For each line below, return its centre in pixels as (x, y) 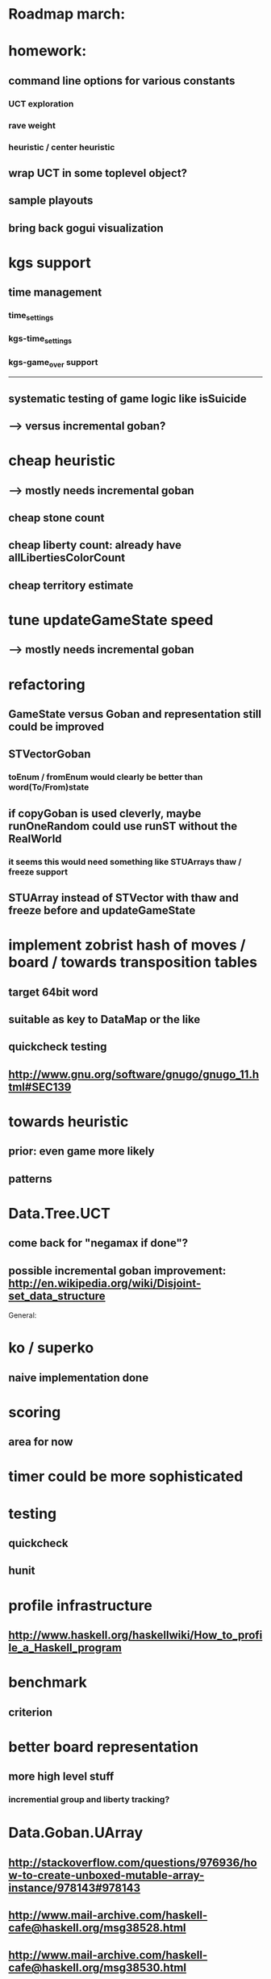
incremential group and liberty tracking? (89, 1799)
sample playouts (51, 201)
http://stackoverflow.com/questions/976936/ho (133, 1862)
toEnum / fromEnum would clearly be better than (106, 778)
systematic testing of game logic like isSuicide (128, 398)
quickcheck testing (58, 1047)
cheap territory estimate (71, 585)
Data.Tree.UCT (59, 1213)
